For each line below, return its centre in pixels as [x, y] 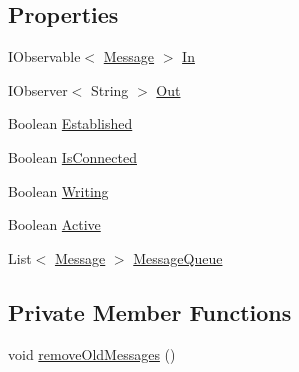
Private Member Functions [150, 311]
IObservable [44, 56]
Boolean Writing [58, 190]
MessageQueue [178, 257]
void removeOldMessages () [92, 353]
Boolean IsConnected [72, 156]
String [109, 89]
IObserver [38, 89]
